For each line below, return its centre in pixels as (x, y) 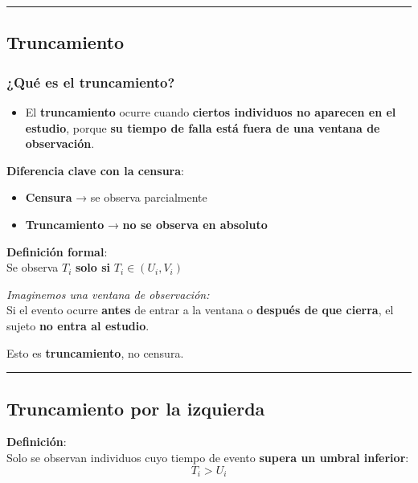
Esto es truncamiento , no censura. (95, 352)
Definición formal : (57, 251)
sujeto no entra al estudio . (78, 325)
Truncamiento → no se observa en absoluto (146, 224)
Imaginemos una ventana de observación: (108, 294)
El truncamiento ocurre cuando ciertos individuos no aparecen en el (211, 112)
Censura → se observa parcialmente (116, 197)
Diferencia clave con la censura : (95, 170)
